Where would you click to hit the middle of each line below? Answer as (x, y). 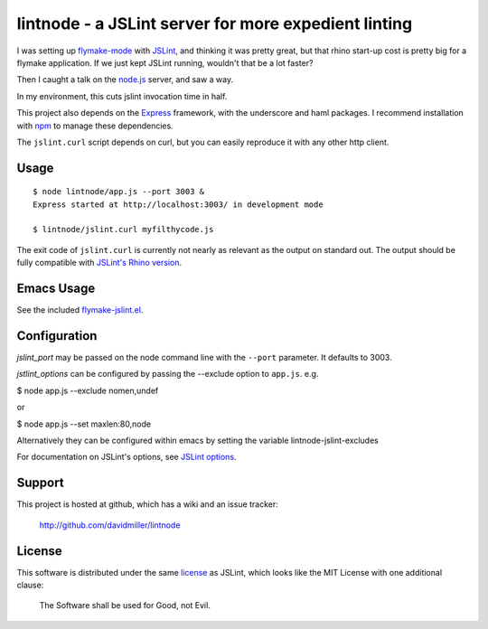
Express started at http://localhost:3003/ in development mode (178, 204)
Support (40, 483)
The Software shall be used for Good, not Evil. (125, 606)
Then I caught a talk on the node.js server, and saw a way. (125, 80)
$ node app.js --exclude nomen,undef (88, 390)
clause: (30, 585)
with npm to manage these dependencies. (95, 126)
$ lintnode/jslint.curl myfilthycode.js (123, 230)
